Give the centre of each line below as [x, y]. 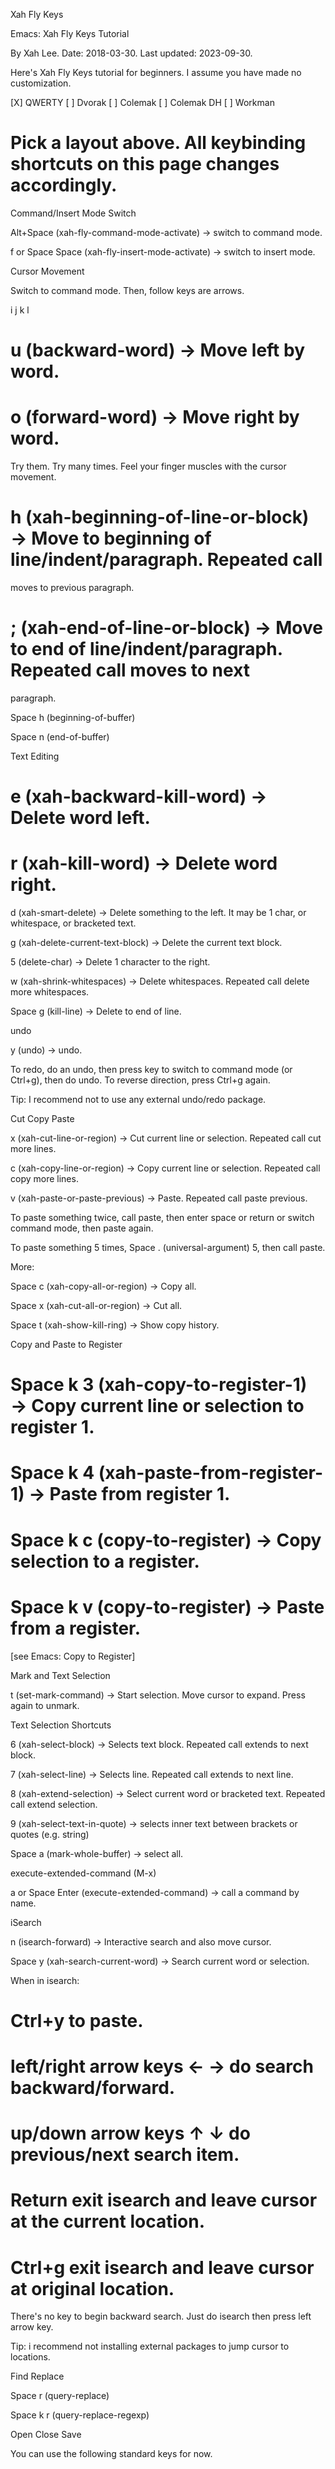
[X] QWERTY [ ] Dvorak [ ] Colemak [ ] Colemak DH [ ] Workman [142, 102]
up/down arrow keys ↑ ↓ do [130, 2133]
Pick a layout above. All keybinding [158, 143]
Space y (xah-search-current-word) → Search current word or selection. [160, 1961]
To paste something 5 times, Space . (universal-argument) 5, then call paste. [168, 1248]
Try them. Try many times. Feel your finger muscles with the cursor [148, 466]
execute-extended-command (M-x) [83, 1873]
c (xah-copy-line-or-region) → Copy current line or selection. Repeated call [165, 1168]
